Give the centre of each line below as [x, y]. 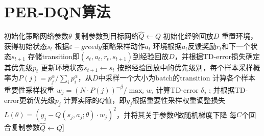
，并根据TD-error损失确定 [217, 56]
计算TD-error [177, 89]
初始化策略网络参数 [36, 36]
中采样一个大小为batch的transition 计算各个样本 [177, 78]
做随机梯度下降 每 [207, 114]
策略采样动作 [123, 46]
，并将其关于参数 [145, 114]
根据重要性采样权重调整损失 [179, 100]
